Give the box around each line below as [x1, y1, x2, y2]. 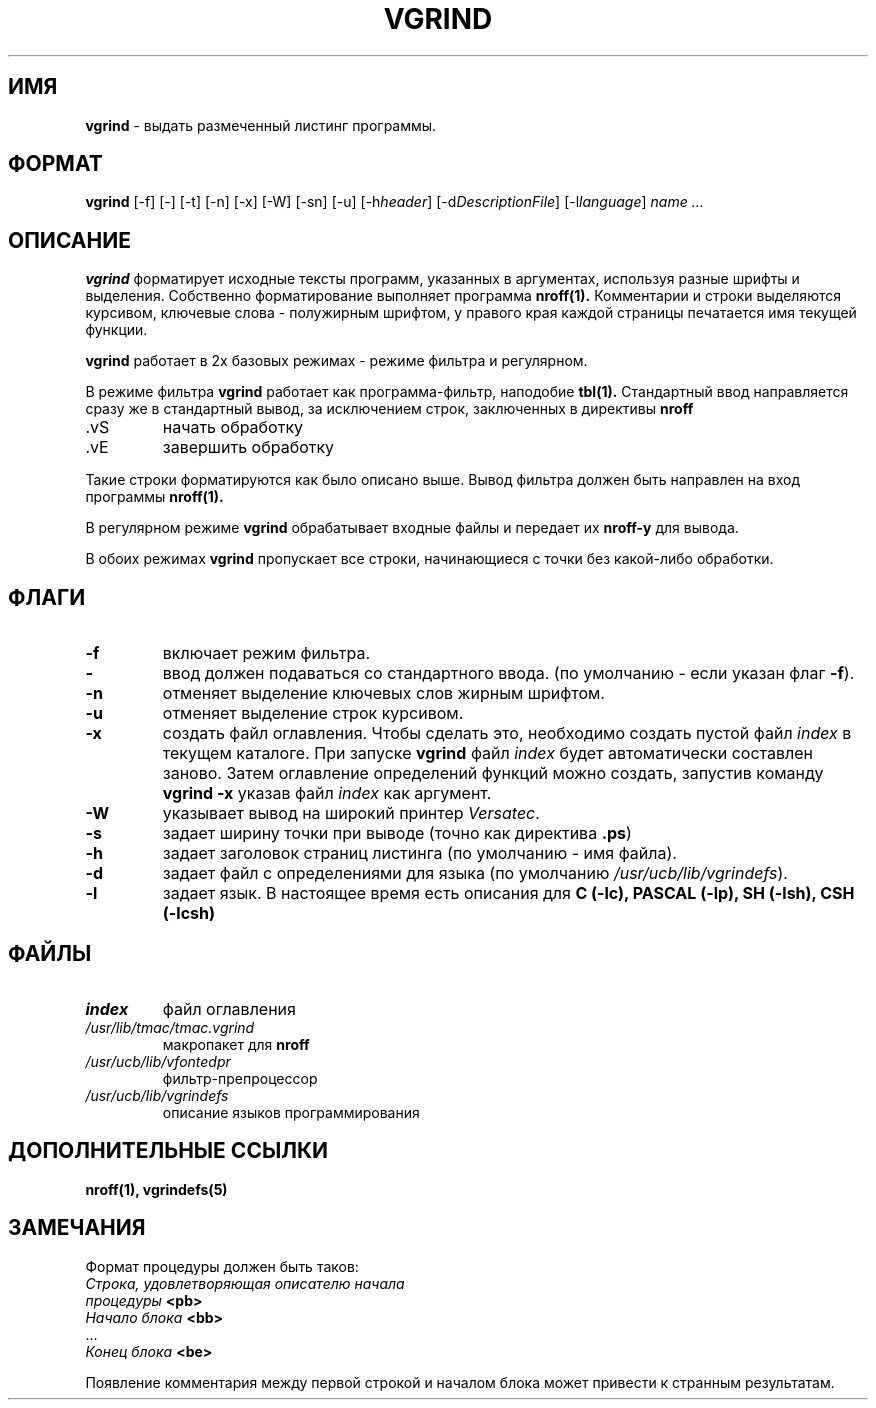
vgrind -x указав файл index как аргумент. [162, 783, 492, 804]
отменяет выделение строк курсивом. [162, 703, 464, 724]
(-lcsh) [162, 903, 215, 924]
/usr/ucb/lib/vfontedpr [85, 1052, 231, 1070]
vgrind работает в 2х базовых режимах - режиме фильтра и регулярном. [85, 352, 588, 370]
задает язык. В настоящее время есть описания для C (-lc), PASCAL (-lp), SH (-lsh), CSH [162, 883, 855, 904]
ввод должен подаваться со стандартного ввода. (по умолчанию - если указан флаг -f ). [162, 663, 855, 684]
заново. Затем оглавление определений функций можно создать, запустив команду [162, 763, 824, 784]
